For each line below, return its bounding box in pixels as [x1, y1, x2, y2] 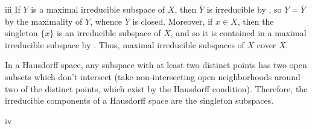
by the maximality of [5, 14, 83, 27]
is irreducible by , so [206, 3, 282, 15]
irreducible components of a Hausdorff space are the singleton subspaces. [5, 94, 274, 107]
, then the [237, 14, 274, 27]
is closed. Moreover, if [132, 14, 213, 27]
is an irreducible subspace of [56, 27, 161, 39]
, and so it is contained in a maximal [170, 27, 307, 39]
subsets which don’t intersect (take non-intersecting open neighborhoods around [5, 70, 301, 83]
